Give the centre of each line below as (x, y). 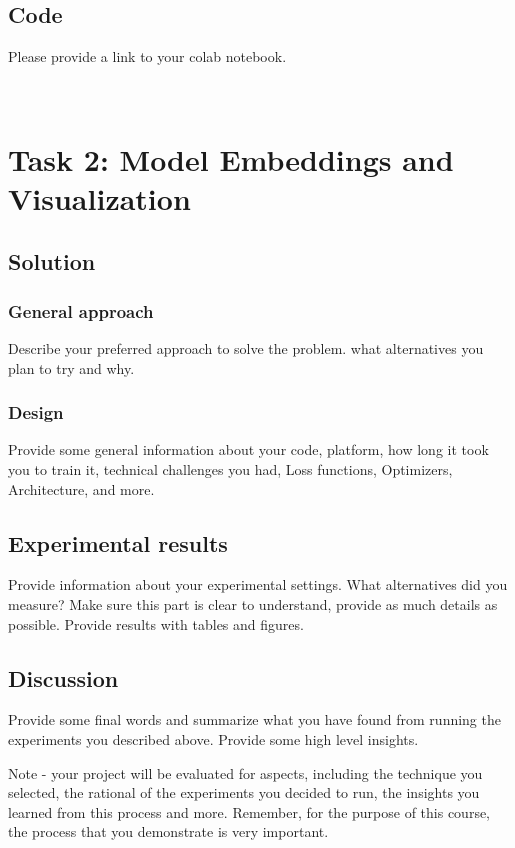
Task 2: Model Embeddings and (231, 158)
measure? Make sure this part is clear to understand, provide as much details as (253, 603)
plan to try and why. (71, 367)
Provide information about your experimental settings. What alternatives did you (258, 584)
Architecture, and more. (81, 488)
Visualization (99, 197)
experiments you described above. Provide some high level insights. (213, 738)
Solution (52, 261)
